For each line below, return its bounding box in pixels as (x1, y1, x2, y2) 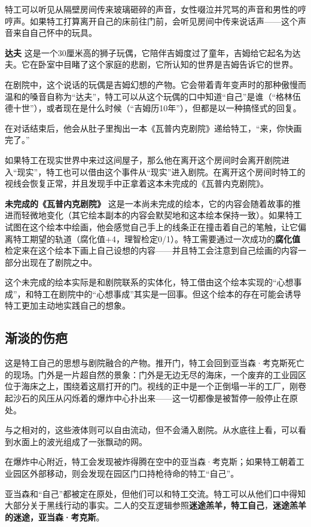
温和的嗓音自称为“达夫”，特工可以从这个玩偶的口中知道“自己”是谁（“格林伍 (5, 90, 301, 102)
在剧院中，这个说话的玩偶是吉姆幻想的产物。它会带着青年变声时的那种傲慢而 (5, 78, 306, 90)
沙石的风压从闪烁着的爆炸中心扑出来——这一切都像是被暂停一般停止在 (13, 392, 289, 404)
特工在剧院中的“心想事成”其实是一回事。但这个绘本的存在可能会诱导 (33, 287, 301, 300)
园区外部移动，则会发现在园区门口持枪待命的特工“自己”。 (13, 467, 239, 480)
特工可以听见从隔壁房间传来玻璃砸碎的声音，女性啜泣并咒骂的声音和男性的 (5, 3, 298, 15)
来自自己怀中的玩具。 (13, 26, 97, 39)
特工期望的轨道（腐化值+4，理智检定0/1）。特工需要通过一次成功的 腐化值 (13, 232, 300, 245)
